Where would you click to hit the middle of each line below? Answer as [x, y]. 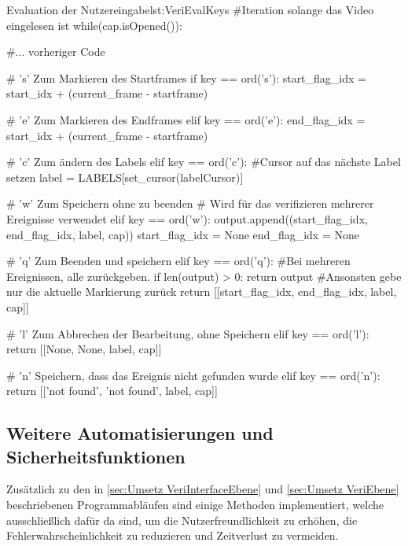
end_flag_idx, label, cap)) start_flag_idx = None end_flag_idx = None [183, 234]
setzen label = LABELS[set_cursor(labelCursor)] [125, 177]
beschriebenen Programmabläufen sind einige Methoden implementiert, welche [195, 505]
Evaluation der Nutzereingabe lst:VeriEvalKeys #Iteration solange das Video [190, 9]
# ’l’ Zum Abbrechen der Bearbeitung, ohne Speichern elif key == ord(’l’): [188, 333]
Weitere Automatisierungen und [140, 433]
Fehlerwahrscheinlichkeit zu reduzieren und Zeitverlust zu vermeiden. [173, 535]
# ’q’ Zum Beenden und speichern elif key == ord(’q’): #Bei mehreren [178, 261]
